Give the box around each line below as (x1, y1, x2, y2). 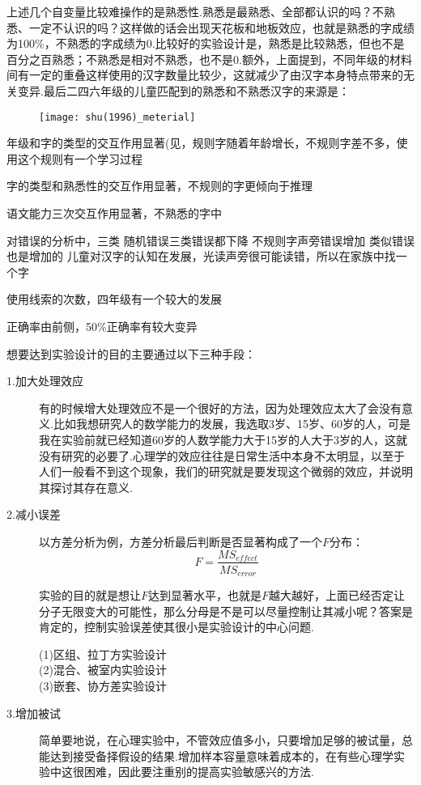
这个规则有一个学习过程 (17, 150, 142, 167)
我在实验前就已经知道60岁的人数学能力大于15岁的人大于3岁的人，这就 (39, 431, 407, 448)
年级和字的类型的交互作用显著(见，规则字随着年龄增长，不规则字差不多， (6, 134, 397, 151)
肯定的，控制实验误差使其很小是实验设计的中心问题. (39, 618, 314, 635)
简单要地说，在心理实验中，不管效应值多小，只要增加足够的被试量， (39, 732, 402, 749)
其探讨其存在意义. (39, 478, 133, 495)
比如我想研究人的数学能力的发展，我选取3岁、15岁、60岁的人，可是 (53, 415, 410, 432)
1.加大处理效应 (6, 372, 83, 389)
